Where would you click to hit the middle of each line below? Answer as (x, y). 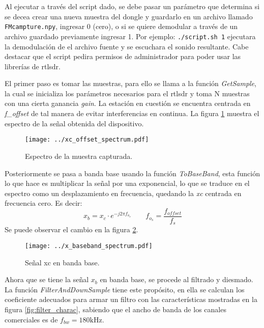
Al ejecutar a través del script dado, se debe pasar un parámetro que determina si (132, 6)
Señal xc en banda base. (62, 262)
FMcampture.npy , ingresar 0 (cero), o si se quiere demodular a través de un (121, 26)
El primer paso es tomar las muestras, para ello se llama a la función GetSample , (130, 83)
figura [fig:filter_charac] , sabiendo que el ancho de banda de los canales (115, 309)
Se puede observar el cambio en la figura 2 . (71, 229)
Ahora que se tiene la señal (47, 279)
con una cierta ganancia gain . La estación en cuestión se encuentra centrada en (128, 103)
